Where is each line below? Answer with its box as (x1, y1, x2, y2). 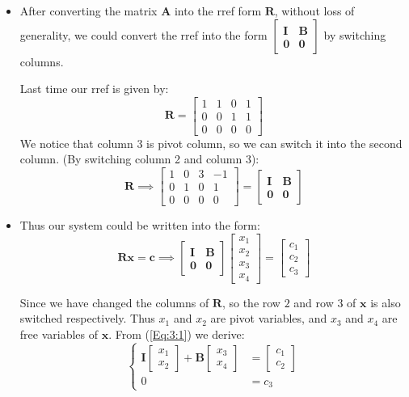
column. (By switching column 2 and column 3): (19, 150, 259, 167)
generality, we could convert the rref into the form (19, 26, 268, 43)
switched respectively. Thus (19, 310, 155, 327)
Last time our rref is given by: (19, 80, 169, 97)
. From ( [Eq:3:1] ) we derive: (108, 325, 245, 342)
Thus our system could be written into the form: (19, 217, 260, 234)
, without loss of (274, 2, 355, 19)
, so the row (221, 294, 280, 310)
